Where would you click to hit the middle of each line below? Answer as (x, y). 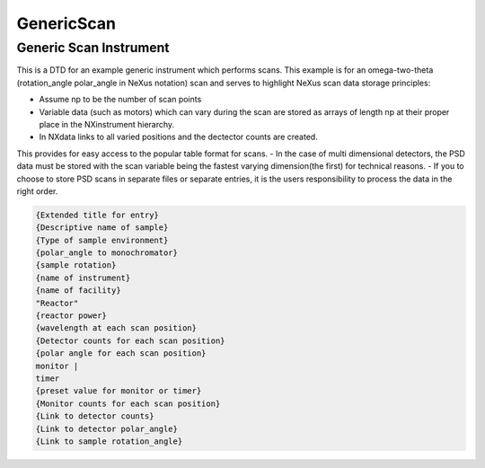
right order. (37, 191)
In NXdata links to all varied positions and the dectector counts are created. (178, 137)
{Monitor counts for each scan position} (128, 403)
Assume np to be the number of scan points (120, 100)
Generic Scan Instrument (93, 48)
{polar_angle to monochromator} (107, 253)
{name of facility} (78, 291)
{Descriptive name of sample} (102, 228)
